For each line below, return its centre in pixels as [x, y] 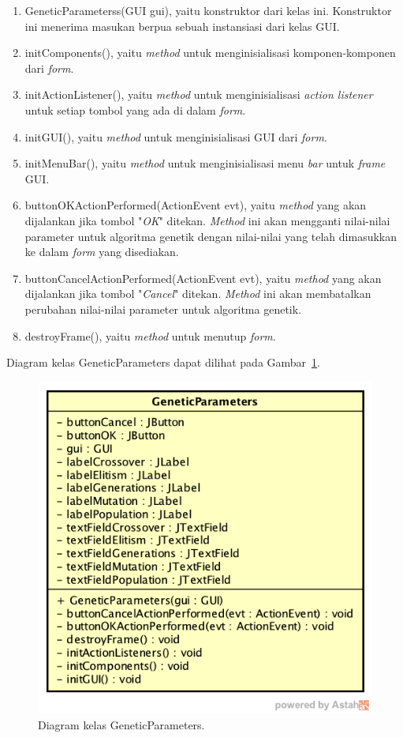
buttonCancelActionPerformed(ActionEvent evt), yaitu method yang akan [203, 278]
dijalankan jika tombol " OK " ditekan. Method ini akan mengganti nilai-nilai [207, 220]
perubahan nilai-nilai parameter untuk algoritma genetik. [163, 309]
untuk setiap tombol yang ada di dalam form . [135, 109]
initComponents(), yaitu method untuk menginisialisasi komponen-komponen [210, 53]
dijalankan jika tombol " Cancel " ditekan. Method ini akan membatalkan [198, 294]
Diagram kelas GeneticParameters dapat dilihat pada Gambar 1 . [163, 362]
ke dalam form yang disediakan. [102, 252]
